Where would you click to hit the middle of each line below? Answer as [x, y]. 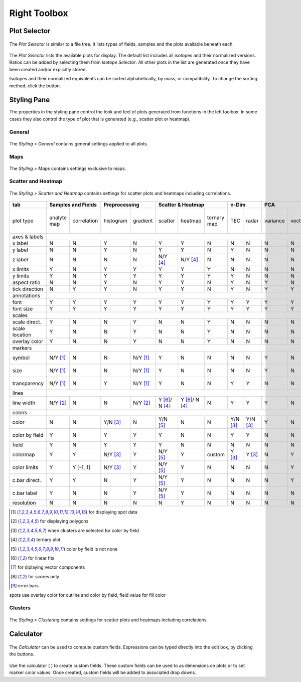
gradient [143, 221]
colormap [24, 455]
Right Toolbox [39, 13]
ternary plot [48, 540]
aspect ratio [26, 282]
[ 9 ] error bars [25, 586]
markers [22, 348]
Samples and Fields [73, 205]
